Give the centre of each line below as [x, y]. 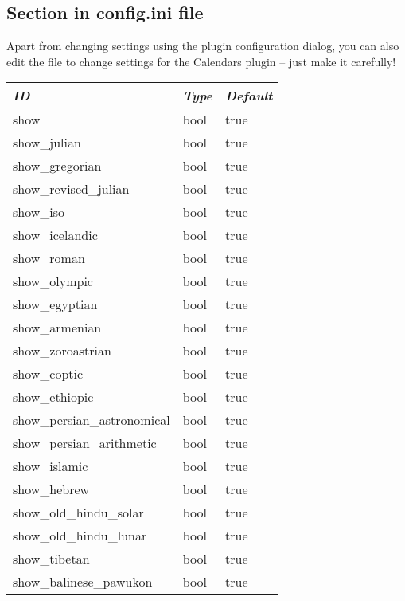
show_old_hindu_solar [78, 513]
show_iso [39, 212]
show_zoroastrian [62, 351]
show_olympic [53, 281]
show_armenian [57, 328]
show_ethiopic [53, 397]
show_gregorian [57, 166]
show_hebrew [51, 489]
